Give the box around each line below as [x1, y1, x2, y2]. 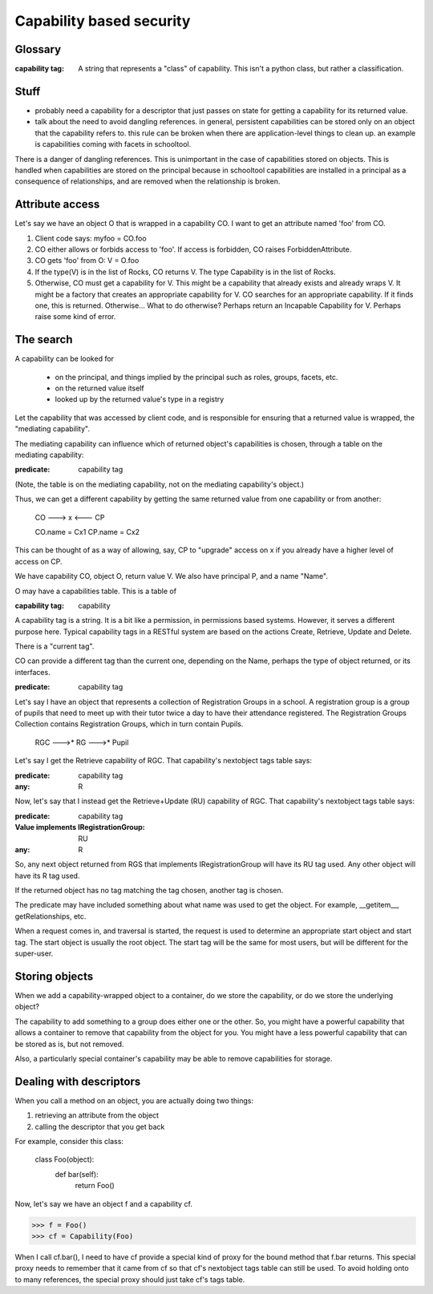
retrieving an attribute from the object [34, 1110, 160, 1120]
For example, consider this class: [14, 1136, 124, 1146]
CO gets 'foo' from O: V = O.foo [34, 256, 140, 265]
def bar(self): [55, 1169, 99, 1179]
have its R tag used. [14, 871, 80, 880]
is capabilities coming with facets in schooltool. [34, 140, 192, 149]
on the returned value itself [55, 383, 144, 393]
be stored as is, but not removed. [14, 1039, 124, 1049]
